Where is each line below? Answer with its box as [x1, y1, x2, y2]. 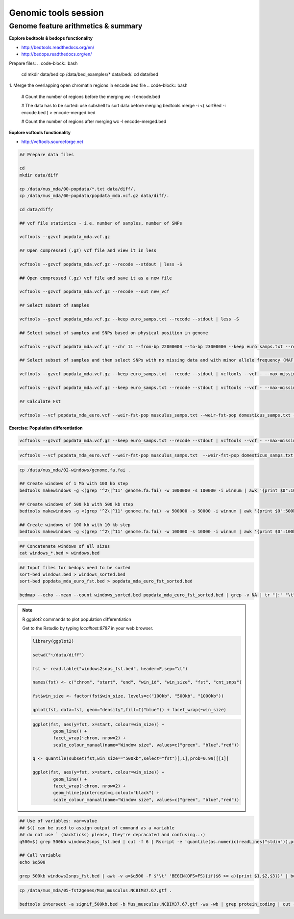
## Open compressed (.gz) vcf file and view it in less [19, 248, 157, 253]
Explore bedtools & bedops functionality [9, 35, 93, 41]
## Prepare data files [19, 152, 74, 157]
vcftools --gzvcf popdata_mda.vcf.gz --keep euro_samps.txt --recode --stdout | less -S [19, 316, 240, 322]
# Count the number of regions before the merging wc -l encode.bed [21, 94, 160, 99]
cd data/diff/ [19, 206, 53, 212]
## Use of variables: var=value [19, 818, 98, 824]
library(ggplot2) [32, 638, 74, 644]
